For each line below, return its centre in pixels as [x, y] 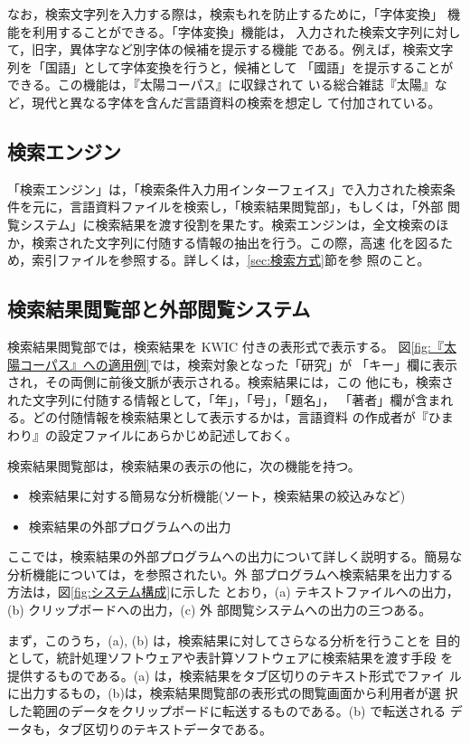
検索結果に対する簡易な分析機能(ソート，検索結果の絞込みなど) [217, 496]
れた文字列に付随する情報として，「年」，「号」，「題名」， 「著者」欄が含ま [224, 399]
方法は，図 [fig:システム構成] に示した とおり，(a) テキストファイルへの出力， [233, 592]
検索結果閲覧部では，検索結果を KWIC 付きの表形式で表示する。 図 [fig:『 [226, 346]
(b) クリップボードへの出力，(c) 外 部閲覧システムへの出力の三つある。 [220, 610]
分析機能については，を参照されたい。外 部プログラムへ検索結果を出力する [230, 574]
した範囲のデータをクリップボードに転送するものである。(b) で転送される [227, 711]
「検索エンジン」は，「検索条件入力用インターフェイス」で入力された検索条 [231, 188]
